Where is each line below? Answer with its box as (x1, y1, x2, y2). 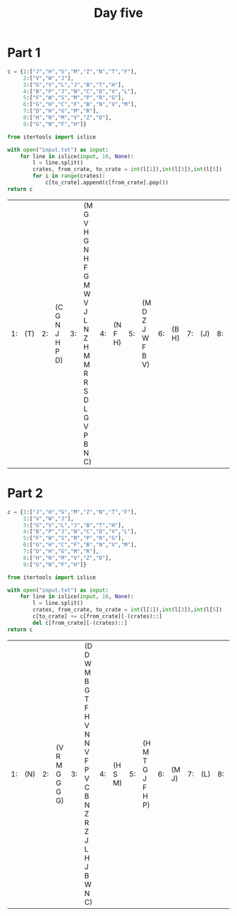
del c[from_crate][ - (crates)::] (32, 619, 128, 626)
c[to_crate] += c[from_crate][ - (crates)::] (32, 613, 162, 620)
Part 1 (7, 45, 41, 61)
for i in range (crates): (32, 172, 106, 180)
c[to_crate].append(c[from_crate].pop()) (44, 179, 169, 187)
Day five (94, 5, 143, 21)
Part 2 (7, 486, 44, 501)
